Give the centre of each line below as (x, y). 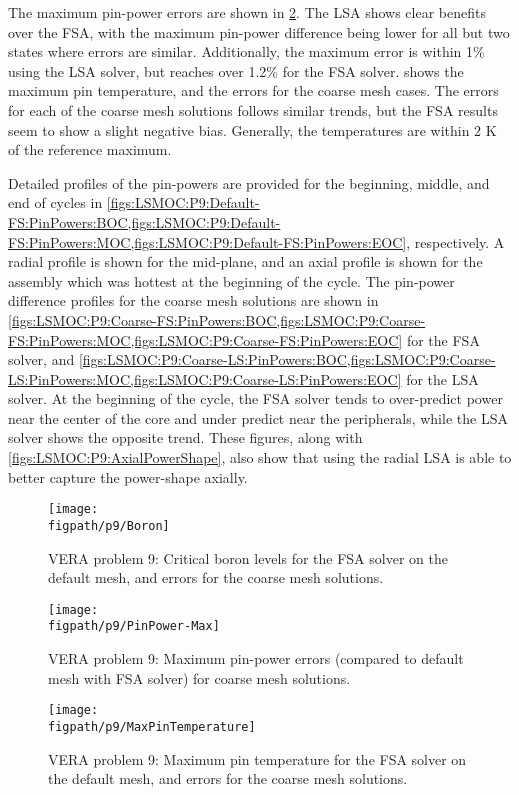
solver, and (41, 359)
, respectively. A (455, 241)
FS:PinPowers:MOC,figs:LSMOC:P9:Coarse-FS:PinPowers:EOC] (205, 339)
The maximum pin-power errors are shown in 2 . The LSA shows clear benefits (247, 12)
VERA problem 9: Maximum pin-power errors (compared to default (256, 658)
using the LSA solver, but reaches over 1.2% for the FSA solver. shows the (236, 70)
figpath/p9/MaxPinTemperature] (152, 726)
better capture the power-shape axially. (128, 476)
